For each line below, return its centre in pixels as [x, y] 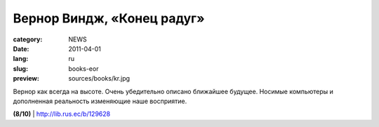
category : [28, 39]
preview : [26, 79]
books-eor [84, 68]
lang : [21, 59]
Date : [21, 48]
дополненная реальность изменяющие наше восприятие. [100, 101]
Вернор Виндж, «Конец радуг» [109, 18]
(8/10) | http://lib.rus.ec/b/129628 [62, 114]
